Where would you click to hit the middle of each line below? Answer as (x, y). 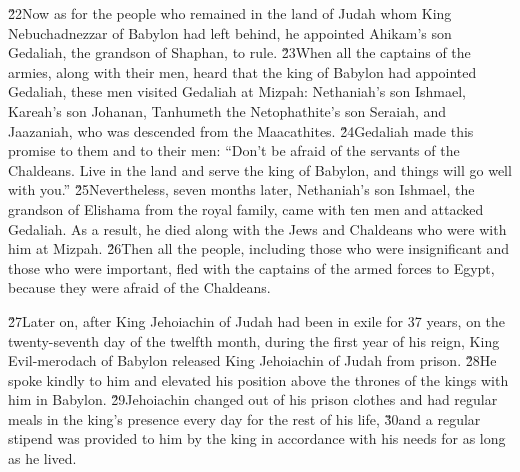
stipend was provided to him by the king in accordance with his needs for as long (257, 438)
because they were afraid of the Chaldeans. (139, 287)
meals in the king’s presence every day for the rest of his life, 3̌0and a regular (244, 418)
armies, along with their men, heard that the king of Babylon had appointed (242, 71)
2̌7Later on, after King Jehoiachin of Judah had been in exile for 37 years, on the (257, 320)
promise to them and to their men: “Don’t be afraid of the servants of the (234, 150)
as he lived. (42, 458)
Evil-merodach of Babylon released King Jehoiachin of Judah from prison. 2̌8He (252, 360)
